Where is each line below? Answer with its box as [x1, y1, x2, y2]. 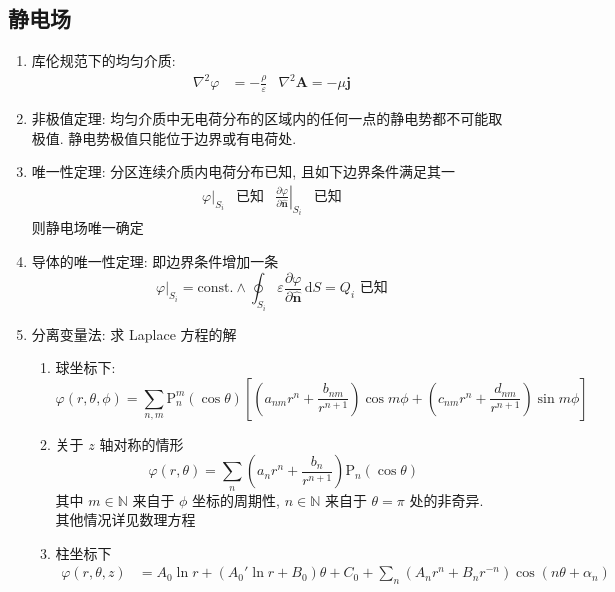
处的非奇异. [409, 489, 484, 510]
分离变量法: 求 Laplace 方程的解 [31, 323, 237, 344]
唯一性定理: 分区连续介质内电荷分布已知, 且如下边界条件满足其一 [31, 161, 455, 182]
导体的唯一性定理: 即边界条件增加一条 [31, 251, 279, 271]
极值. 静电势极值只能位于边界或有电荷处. [31, 127, 297, 148]
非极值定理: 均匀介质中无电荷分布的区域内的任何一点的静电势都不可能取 [31, 108, 503, 129]
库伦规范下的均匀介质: [31, 50, 176, 71]
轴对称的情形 [99, 433, 184, 454]
